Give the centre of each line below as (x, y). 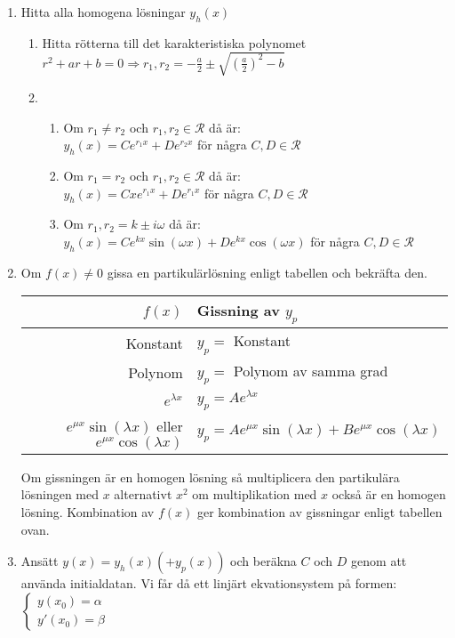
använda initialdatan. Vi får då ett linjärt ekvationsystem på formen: (209, 583)
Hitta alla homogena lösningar (103, 12)
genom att (379, 561)
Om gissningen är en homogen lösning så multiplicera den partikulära (210, 476)
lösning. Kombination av (88, 512)
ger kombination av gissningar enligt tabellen (319, 512)
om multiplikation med (255, 494)
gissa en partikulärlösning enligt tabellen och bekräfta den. (267, 272)
